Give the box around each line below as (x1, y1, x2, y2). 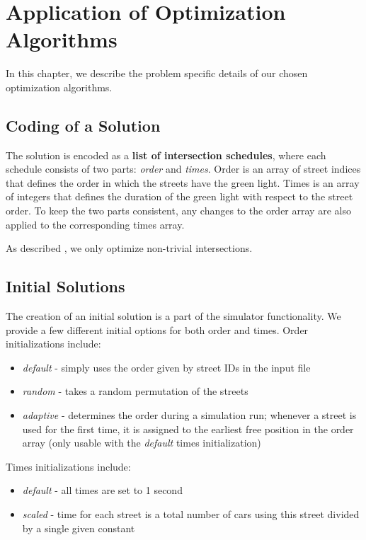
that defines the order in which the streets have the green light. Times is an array (6, 175, 360, 190)
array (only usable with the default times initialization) (22, 435, 261, 450)
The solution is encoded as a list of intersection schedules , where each (6, 147, 326, 162)
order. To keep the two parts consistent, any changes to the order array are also (6, 203, 351, 218)
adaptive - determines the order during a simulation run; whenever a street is (22, 408, 357, 423)
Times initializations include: (6, 459, 131, 473)
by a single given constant (22, 520, 135, 535)
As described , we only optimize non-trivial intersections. (6, 241, 253, 255)
